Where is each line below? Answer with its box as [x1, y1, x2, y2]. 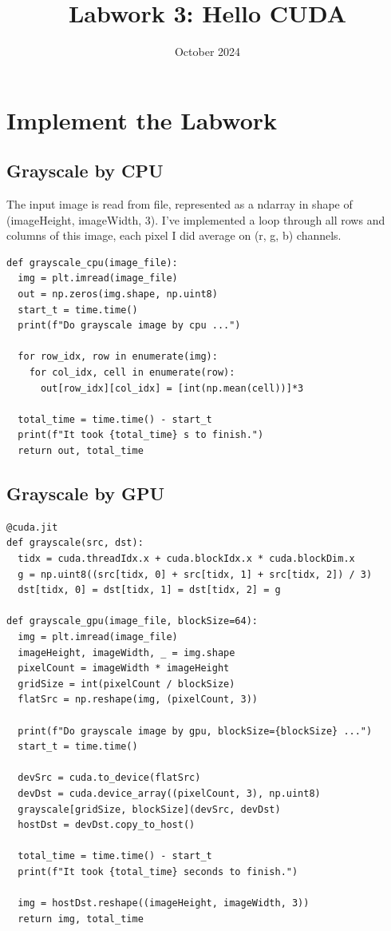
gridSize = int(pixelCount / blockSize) [18, 678, 235, 690]
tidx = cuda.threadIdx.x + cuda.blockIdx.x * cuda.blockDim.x [18, 553, 355, 564]
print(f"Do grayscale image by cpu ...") [18, 320, 241, 332]
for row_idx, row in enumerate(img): [18, 351, 218, 363]
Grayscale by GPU [6, 481, 165, 505]
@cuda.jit [6, 521, 58, 533]
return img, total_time [18, 913, 144, 925]
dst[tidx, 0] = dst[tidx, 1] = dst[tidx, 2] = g [18, 584, 281, 596]
